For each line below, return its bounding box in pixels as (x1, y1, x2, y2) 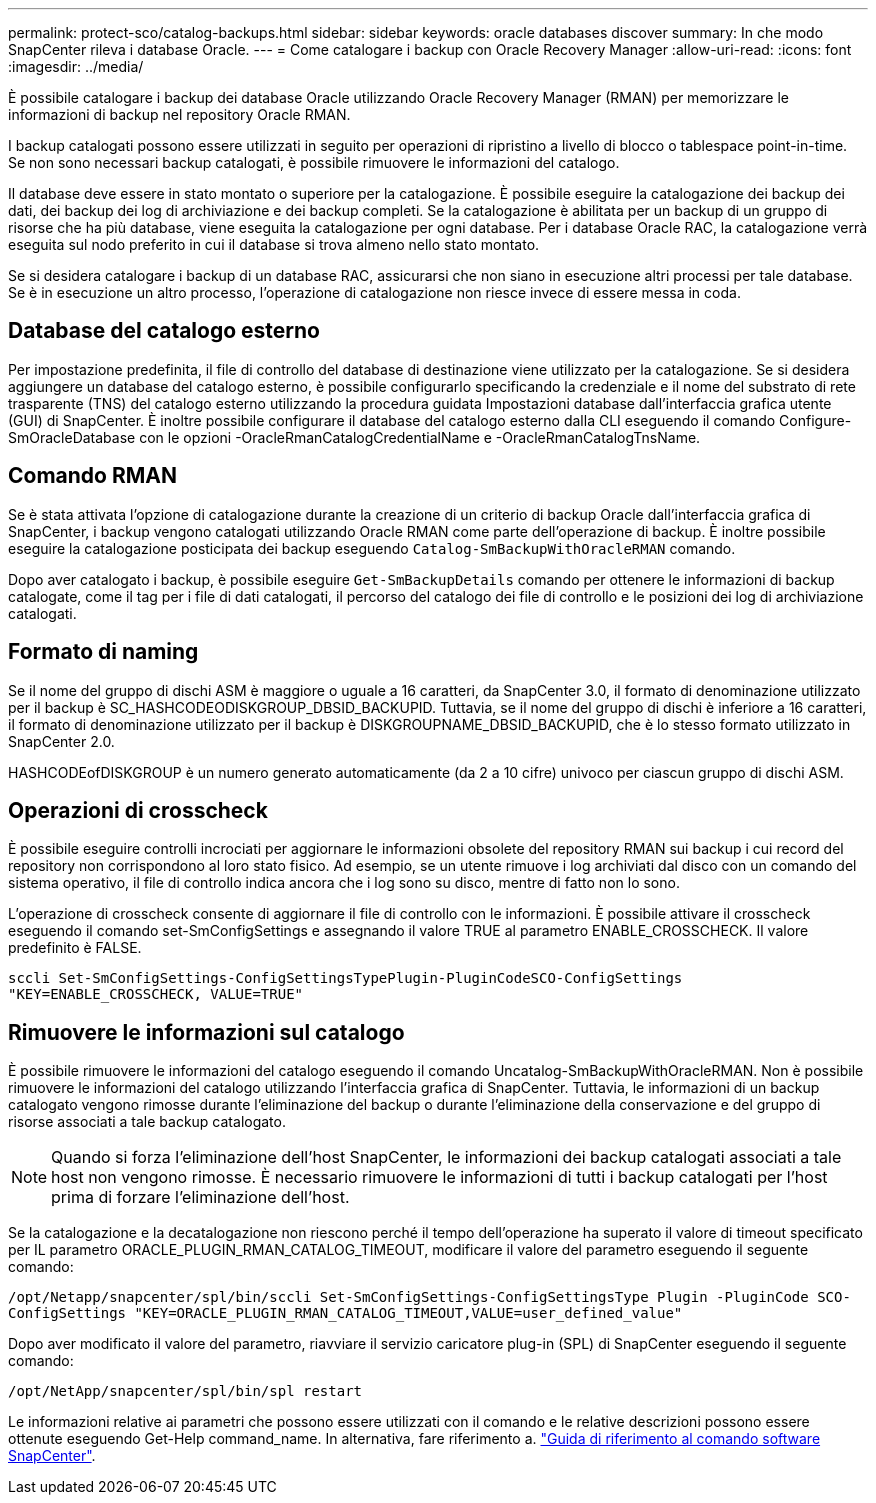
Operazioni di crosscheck (8, 797, 268, 823)
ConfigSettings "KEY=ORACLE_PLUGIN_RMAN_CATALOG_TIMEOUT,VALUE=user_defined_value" (8, 1305, 683, 1322)
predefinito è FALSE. (8, 939, 142, 957)
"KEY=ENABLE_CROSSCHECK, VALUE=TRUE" (8, 986, 304, 1003)
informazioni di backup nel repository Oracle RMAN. (8, 106, 351, 123)
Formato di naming (8, 639, 199, 665)
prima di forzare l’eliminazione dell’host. (51, 1187, 350, 1208)
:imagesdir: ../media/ (8, 58, 144, 75)
